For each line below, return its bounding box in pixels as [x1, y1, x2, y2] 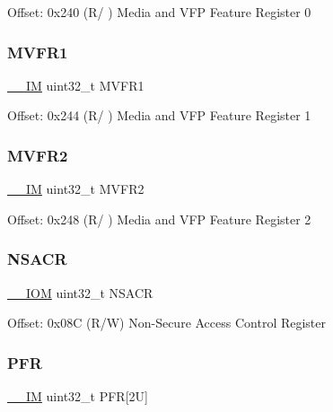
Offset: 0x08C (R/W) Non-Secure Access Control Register [7, 313, 327, 332]
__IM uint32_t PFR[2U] [7, 387, 148, 406]
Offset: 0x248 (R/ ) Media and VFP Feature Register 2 [7, 209, 311, 228]
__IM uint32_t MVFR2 [7, 180, 145, 198]
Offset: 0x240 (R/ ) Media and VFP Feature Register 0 [7, 3, 311, 21]
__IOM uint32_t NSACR [7, 283, 153, 302]
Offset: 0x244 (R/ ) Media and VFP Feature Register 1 [7, 106, 311, 125]
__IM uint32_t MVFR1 [7, 75, 145, 94]
